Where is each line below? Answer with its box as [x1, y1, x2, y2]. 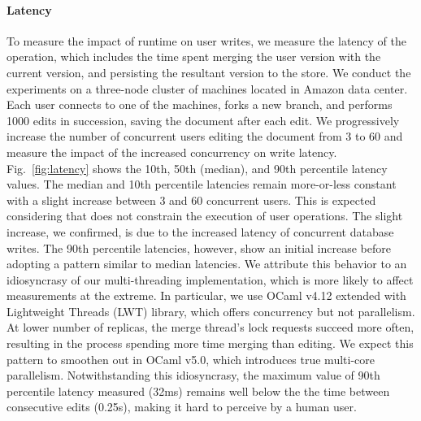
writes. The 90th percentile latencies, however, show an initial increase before [7, 239, 391, 256]
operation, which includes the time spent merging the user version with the [7, 48, 381, 65]
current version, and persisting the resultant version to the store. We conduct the [7, 63, 411, 80]
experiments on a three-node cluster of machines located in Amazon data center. [7, 80, 408, 97]
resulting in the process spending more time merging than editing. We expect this [7, 335, 414, 352]
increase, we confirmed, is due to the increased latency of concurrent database [7, 223, 394, 240]
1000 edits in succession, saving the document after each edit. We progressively [7, 111, 400, 128]
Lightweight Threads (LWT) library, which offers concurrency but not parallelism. [7, 302, 415, 319]
